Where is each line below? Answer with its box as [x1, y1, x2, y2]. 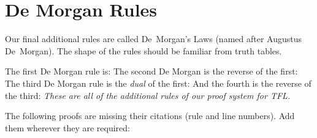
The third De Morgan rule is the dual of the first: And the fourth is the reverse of [5, 76, 311, 89]
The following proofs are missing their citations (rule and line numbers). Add [5, 109, 295, 122]
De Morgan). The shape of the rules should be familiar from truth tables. [5, 44, 282, 57]
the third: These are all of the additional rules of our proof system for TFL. [5, 89, 291, 101]
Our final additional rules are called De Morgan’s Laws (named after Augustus [5, 32, 302, 45]
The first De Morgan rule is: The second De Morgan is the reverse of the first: [5, 65, 298, 78]
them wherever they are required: [5, 121, 130, 134]
